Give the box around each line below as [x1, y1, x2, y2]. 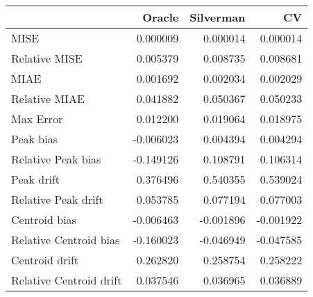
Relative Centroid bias [11, 232, 120, 248]
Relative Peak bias [11, 151, 101, 167]
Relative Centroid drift [11, 272, 122, 288]
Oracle [142, 9, 179, 25]
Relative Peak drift [11, 191, 103, 207]
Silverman [189, 9, 246, 25]
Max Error [11, 111, 63, 127]
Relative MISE [11, 50, 83, 66]
